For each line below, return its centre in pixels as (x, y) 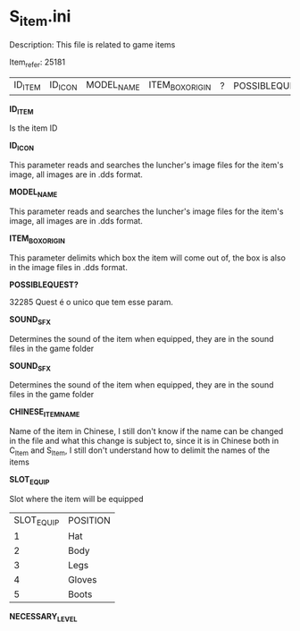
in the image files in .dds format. (68, 267)
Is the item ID (33, 128)
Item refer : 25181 (37, 63)
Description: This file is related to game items (92, 44)
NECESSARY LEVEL (43, 617)
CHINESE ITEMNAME (45, 413)
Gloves (83, 579)
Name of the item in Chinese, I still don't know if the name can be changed (146, 431)
